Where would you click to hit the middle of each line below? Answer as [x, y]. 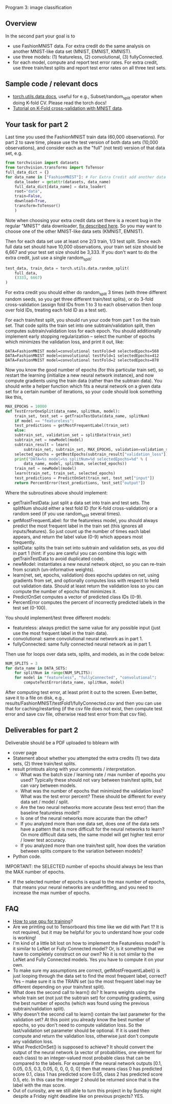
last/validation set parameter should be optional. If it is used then [81, 1031]
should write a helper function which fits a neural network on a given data [83, 386]
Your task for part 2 [37, 125]
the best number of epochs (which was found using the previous [81, 1003]
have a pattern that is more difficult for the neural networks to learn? [92, 829]
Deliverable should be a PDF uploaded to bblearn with [62, 743]
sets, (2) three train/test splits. [45, 763]
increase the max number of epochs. [51, 893]
